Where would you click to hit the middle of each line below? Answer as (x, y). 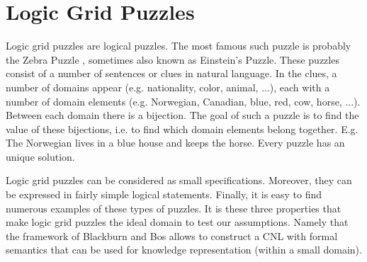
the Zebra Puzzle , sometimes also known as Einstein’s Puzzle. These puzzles (173, 59)
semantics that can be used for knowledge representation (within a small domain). (184, 250)
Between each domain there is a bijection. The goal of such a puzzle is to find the (182, 115)
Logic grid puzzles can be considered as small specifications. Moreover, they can (179, 180)
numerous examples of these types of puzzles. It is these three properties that (174, 208)
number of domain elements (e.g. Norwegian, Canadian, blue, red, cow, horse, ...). (183, 101)
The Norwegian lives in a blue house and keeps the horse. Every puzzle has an (175, 143)
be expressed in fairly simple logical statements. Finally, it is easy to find (164, 194)
